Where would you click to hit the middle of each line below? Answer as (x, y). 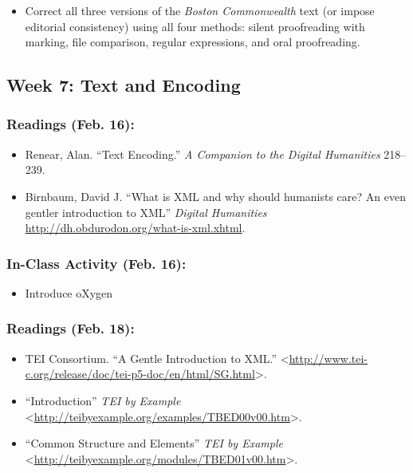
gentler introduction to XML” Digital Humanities (146, 212)
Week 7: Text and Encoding (124, 85)
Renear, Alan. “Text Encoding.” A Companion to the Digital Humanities (203, 154)
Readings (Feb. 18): (71, 328)
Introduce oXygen (69, 292)
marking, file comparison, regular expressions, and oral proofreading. (193, 42)
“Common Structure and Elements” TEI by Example (154, 443)
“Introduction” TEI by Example (103, 400)
